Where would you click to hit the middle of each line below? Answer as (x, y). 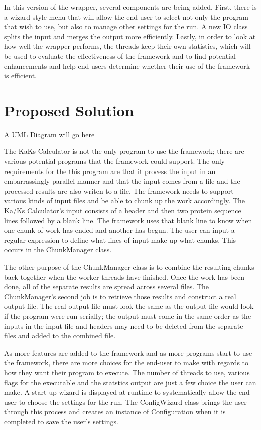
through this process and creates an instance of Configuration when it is (115, 412)
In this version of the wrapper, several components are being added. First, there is (130, 7)
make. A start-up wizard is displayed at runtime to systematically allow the (120, 392)
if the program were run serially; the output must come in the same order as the (128, 316)
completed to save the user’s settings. (61, 421)
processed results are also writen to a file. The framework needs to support (119, 190)
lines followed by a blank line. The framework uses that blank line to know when (128, 220)
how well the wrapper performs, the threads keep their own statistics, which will (127, 46)
